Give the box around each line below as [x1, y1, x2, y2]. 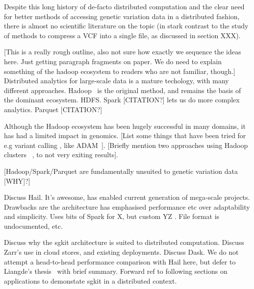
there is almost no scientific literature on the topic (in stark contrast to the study [4, 21, 249, 31]
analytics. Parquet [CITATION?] [4, 104, 102, 114]
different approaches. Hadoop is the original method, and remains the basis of [4, 85, 241, 95]
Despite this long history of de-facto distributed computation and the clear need [4, 1, 245, 11]
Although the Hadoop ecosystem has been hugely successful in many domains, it [4, 120, 246, 131]
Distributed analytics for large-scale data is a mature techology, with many [4, 75, 229, 86]
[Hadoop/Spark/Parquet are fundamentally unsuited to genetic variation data [4, 166, 238, 176]
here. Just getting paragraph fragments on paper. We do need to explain [4, 56, 222, 66]
